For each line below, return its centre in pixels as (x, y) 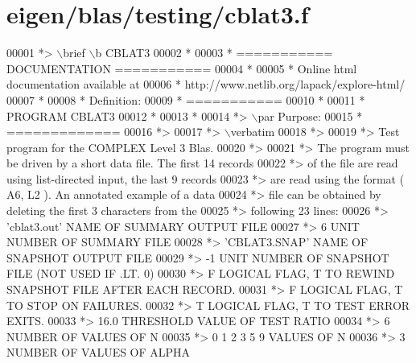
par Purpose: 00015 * (310, 115)
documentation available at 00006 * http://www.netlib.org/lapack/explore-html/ (206, 84)
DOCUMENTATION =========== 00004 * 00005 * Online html (182, 68)
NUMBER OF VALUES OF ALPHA (99, 352)
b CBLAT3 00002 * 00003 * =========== (214, 53)
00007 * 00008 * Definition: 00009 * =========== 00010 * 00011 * (186, 99)
